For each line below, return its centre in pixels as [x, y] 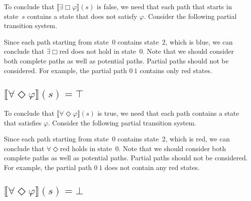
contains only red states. [176, 70]
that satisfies [23, 122]
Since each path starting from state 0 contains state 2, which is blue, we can [118, 41]
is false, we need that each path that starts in [164, 6]
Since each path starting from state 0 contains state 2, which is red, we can [117, 139]
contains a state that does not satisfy [82, 16]
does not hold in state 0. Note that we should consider [152, 51]
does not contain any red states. [152, 167]
